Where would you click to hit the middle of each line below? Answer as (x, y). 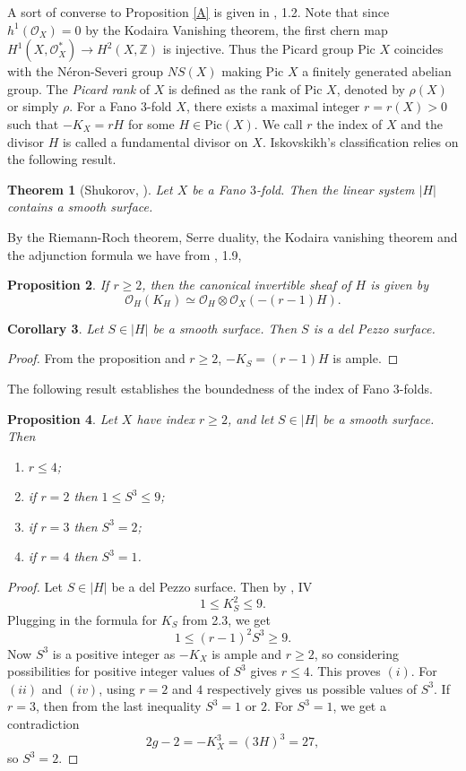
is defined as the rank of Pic (245, 88)
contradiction (43, 724)
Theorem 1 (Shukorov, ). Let (90, 189)
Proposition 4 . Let (62, 418)
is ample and (247, 653)
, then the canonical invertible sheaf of (246, 285)
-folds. (416, 388)
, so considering (357, 653)
